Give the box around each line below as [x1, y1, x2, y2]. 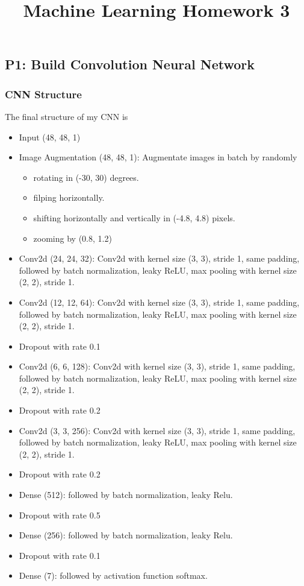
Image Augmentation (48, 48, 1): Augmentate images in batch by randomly [19, 151, 297, 163]
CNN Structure [5, 86, 82, 101]
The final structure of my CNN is [5, 110, 128, 122]
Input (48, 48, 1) [19, 130, 81, 143]
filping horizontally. [33, 191, 105, 204]
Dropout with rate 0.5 [19, 508, 101, 521]
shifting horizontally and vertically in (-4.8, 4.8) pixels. [33, 211, 235, 224]
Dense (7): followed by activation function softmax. [19, 569, 208, 582]
